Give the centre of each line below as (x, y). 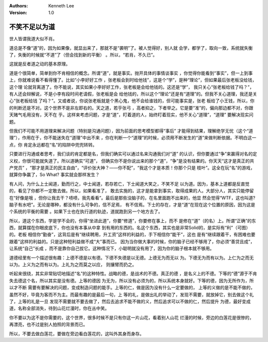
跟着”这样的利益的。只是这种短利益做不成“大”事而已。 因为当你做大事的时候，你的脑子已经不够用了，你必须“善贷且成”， (132, 241)
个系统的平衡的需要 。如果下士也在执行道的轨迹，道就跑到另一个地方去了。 (86, 211)
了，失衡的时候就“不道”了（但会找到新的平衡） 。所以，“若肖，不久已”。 (83, 55)
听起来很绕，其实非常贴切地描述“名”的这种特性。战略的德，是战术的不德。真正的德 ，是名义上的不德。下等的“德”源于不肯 (133, 274)
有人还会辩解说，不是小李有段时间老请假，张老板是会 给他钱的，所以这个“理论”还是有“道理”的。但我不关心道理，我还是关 (133, 94)
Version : (18, 13)
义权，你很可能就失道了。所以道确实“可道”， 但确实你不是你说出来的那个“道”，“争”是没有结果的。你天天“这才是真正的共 (132, 161)
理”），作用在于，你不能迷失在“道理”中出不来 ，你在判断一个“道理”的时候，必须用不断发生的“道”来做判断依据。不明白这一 (133, 138)
